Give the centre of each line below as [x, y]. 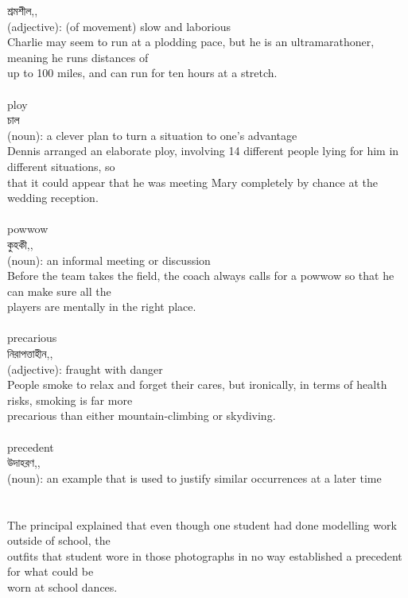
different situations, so [61, 166]
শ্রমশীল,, [23, 10]
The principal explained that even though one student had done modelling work [202, 524]
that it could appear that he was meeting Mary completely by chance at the [193, 182]
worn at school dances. [62, 586]
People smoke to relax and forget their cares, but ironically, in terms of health [197, 384]
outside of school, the [59, 540]
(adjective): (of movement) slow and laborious [119, 26]
